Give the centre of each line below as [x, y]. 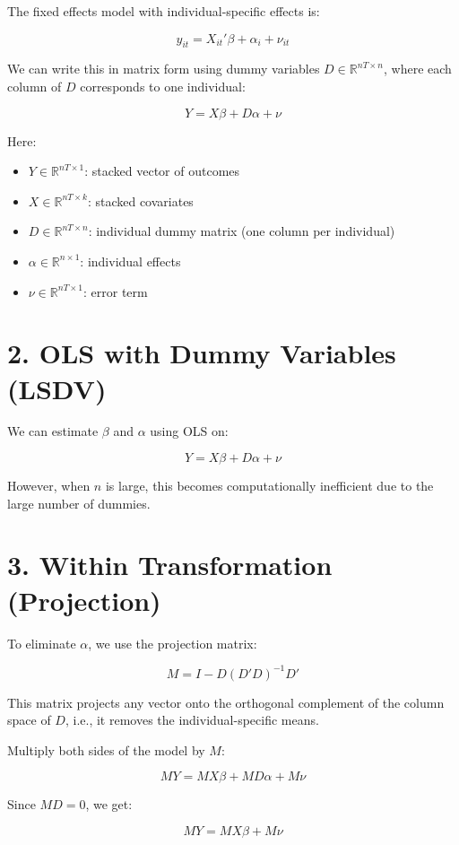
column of [35, 86]
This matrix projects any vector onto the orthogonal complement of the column [226, 702]
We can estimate [53, 431]
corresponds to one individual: [163, 86]
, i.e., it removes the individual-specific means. [192, 720]
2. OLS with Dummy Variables [202, 353]
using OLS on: [189, 431]
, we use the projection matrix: [173, 643]
